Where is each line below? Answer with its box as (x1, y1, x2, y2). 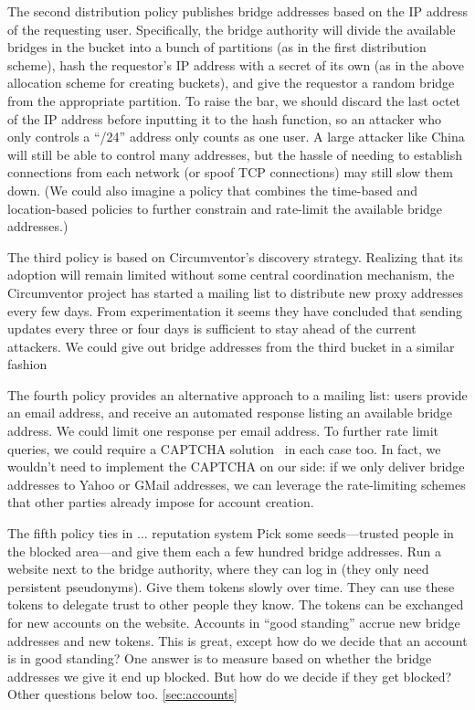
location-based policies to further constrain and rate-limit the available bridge (7, 198, 443, 217)
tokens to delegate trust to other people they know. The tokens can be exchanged (7, 595, 464, 614)
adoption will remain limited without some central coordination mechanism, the (7, 265, 455, 284)
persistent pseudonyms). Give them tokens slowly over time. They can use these (7, 577, 455, 596)
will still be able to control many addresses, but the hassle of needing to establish (7, 144, 463, 164)
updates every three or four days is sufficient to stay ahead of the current (7, 319, 417, 338)
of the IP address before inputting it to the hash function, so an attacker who (7, 109, 442, 128)
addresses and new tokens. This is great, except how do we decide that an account (7, 631, 468, 650)
